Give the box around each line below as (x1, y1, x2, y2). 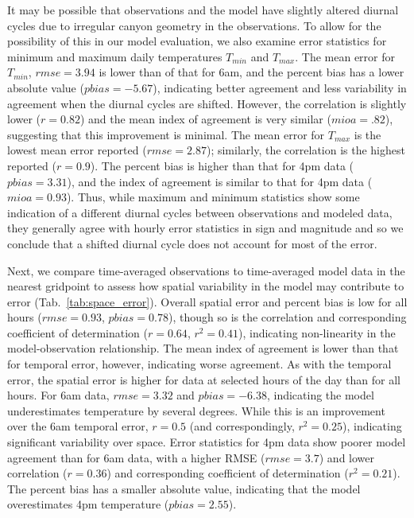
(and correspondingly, (189, 418, 295, 434)
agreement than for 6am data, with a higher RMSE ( (7, 449, 265, 465)
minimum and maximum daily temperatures (7, 48, 222, 64)
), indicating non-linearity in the (238, 324, 396, 341)
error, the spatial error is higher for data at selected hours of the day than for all (7, 371, 400, 388)
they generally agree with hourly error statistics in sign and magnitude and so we (7, 220, 404, 236)
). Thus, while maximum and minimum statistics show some (66, 189, 360, 205)
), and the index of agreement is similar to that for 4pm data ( (67, 173, 373, 189)
